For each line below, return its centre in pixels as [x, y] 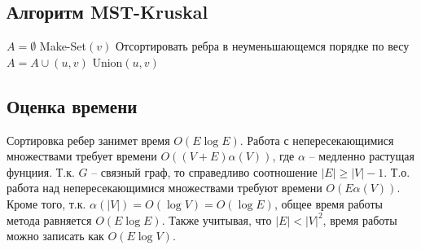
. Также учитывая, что [217, 219]
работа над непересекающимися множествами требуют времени [164, 188]
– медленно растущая [362, 156]
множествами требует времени [82, 156]
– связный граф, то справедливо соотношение [204, 171]
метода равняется [49, 219]
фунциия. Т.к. [41, 171]
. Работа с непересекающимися [317, 140]
